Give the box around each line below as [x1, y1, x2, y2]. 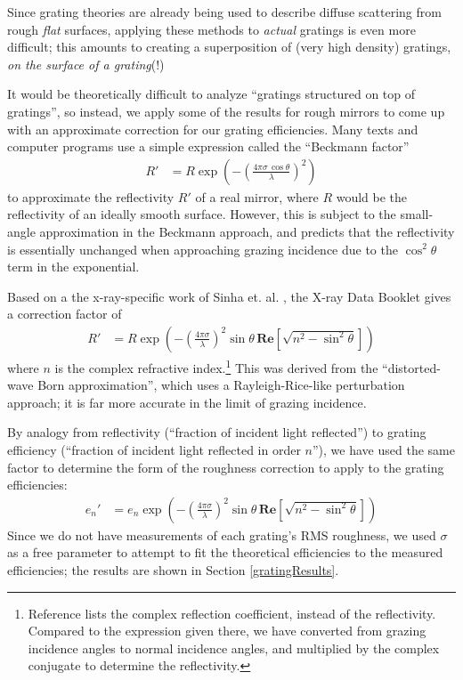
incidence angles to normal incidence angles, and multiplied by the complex [28, 638, 440, 657]
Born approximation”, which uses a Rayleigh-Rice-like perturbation [37, 376, 405, 394]
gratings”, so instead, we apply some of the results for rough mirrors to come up [7, 101, 445, 120]
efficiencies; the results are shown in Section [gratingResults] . [7, 561, 339, 579]
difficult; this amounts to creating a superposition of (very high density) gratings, [7, 37, 451, 56]
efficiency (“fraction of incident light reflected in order [7, 441, 301, 458]
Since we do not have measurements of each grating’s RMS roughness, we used [7, 525, 436, 544]
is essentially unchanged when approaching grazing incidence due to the [7, 239, 398, 258]
